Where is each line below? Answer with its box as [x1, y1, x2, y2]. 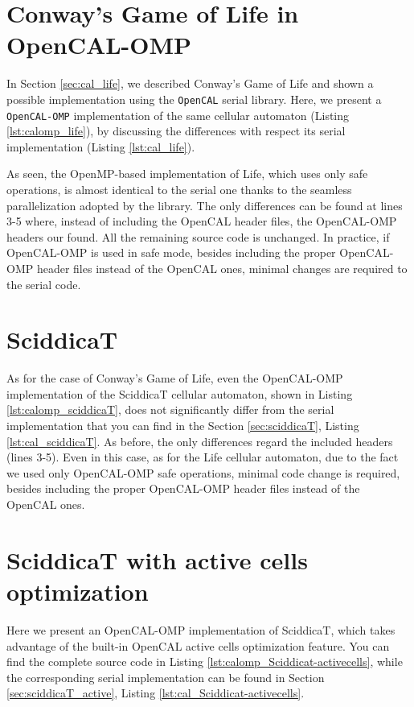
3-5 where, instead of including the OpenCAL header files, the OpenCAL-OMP [6, 213, 397, 229]
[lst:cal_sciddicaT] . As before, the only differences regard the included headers [6, 432, 393, 449]
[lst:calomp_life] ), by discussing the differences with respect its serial [6, 122, 346, 139]
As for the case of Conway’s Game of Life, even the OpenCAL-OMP [6, 370, 343, 387]
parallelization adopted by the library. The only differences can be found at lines [6, 196, 403, 213]
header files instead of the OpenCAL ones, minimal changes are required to [36, 259, 408, 276]
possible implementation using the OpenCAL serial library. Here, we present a [6, 90, 382, 107]
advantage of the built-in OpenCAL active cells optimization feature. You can [6, 637, 390, 654]
